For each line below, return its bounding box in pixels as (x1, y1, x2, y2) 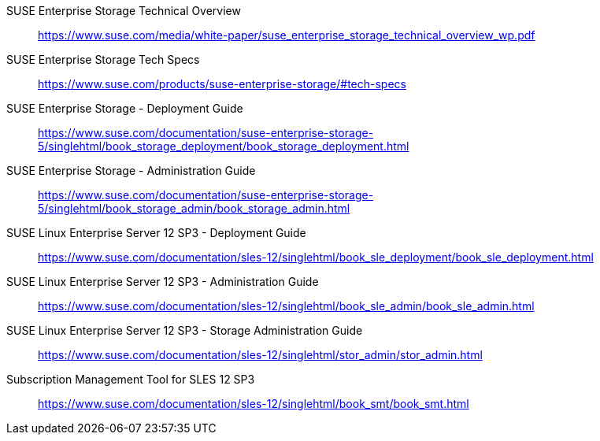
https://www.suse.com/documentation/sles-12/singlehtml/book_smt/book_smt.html (38, 397, 469, 410)
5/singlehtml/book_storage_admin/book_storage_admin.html (38, 202, 350, 215)
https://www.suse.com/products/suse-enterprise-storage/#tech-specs (38, 77, 406, 91)
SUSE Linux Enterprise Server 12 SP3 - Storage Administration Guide (6, 324, 363, 337)
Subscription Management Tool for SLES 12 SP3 (6, 372, 255, 386)
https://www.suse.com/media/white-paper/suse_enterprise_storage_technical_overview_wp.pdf (38, 28, 535, 42)
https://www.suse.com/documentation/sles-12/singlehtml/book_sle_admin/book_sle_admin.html (38, 299, 535, 313)
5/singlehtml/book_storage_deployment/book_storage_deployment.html (38, 139, 409, 153)
